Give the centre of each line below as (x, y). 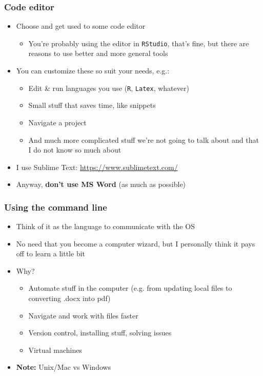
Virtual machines (55, 350)
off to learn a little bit (51, 253)
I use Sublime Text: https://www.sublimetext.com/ (97, 167)
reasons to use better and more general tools (98, 53)
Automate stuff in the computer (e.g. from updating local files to (130, 288)
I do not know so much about (75, 150)
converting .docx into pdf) (69, 298)
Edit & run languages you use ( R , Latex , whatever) (109, 88)
